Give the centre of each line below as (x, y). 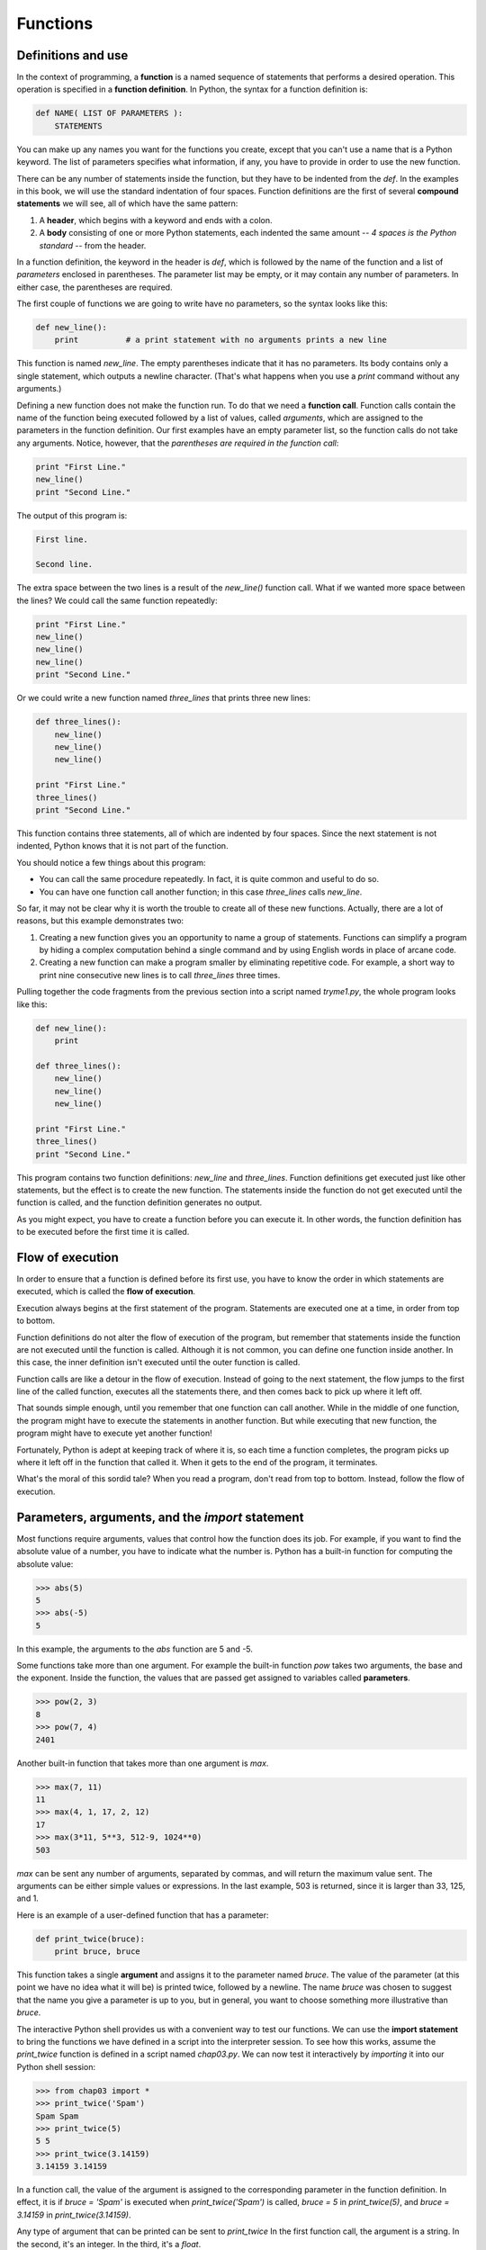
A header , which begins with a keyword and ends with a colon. (156, 220)
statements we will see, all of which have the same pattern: (127, 203)
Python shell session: (56, 2066)
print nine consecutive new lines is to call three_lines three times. (160, 975)
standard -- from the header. (93, 245)
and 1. (28, 1898)
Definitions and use (72, 55)
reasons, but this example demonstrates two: (100, 921)
